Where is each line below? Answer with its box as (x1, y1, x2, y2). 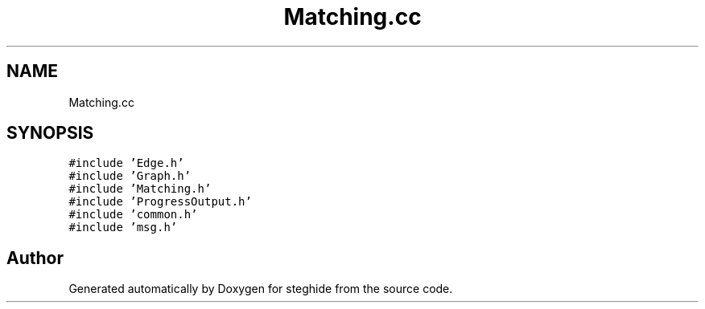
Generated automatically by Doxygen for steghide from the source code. (68, 282, 453, 296)
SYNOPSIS (6, 123, 94, 144)
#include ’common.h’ (68, 208, 198, 222)
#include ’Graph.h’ (68, 169, 192, 183)
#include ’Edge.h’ (68, 157, 184, 170)
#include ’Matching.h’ (68, 182, 212, 196)
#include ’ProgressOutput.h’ (68, 195, 252, 209)
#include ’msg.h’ (68, 221, 178, 234)
